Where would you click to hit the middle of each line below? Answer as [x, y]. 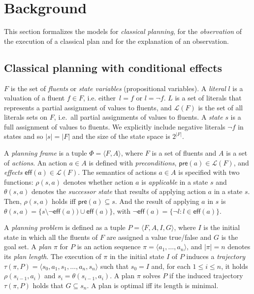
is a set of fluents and [184, 153]
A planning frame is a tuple [46, 153]
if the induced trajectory [206, 276]
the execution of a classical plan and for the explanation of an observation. [116, 41]
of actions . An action [36, 162]
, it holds [235, 266]
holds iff [64, 201]
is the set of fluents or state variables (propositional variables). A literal [118, 88]
